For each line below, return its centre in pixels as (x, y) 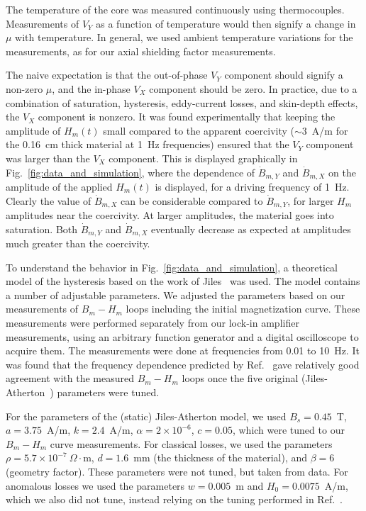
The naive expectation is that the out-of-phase (107, 75)
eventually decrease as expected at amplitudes (251, 229)
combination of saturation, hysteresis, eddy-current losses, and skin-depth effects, (182, 102)
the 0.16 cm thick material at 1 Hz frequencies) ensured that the (148, 144)
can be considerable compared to (192, 200)
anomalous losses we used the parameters (95, 485)
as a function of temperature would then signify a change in (226, 23)
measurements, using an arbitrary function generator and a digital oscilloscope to (182, 336)
